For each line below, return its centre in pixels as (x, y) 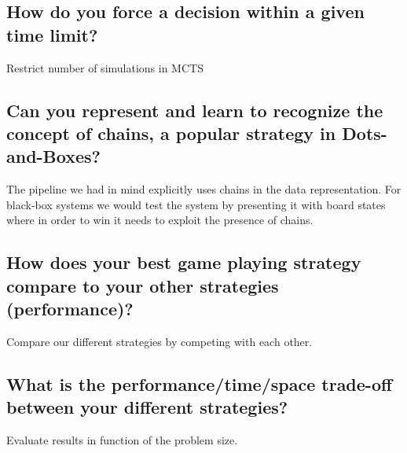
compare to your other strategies (143, 285)
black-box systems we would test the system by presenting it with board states (196, 204)
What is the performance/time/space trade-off (200, 383)
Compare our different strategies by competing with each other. (159, 341)
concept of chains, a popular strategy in (171, 133)
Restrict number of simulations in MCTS (105, 67)
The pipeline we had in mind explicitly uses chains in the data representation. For (204, 189)
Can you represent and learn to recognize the (195, 110)
